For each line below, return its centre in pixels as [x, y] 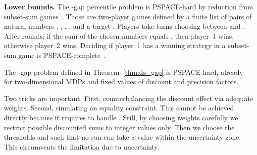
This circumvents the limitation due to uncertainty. [82, 146]
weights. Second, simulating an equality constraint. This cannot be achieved [119, 108]
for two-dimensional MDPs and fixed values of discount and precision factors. [121, 81]
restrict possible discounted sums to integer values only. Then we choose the [119, 127]
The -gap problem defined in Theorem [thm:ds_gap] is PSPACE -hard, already [124, 72]
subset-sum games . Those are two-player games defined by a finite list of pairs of [128, 16]
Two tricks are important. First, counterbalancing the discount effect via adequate [129, 98]
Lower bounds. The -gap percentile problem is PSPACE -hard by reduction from [128, 6]
